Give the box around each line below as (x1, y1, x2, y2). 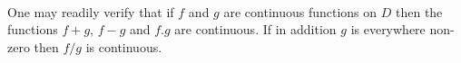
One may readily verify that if (7, 2, 174, 21)
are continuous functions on (223, 2, 378, 21)
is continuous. (85, 37, 162, 56)
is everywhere (350, 20, 426, 39)
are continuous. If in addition (174, 20, 337, 39)
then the (395, 2, 443, 21)
